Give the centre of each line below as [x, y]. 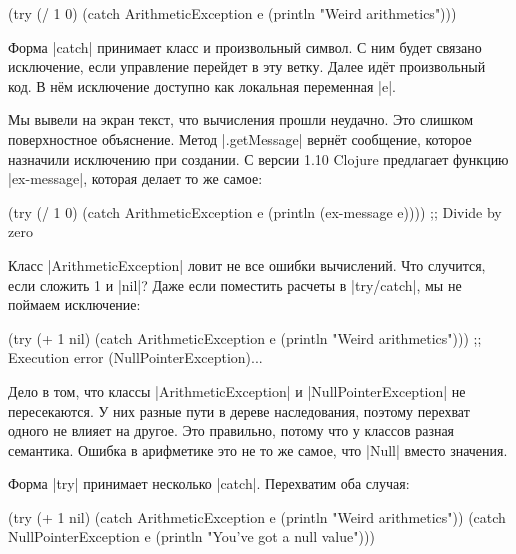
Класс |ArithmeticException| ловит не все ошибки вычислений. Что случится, [247, 264]
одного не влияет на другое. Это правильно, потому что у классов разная [231, 430]
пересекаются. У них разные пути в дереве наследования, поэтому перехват [239, 410]
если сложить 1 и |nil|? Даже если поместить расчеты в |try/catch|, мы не [235, 284]
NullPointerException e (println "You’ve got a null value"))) [191, 536]
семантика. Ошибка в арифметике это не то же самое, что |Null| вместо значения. [258, 449]
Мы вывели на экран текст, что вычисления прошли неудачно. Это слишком [241, 119]
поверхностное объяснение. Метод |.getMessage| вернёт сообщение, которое [240, 138]
